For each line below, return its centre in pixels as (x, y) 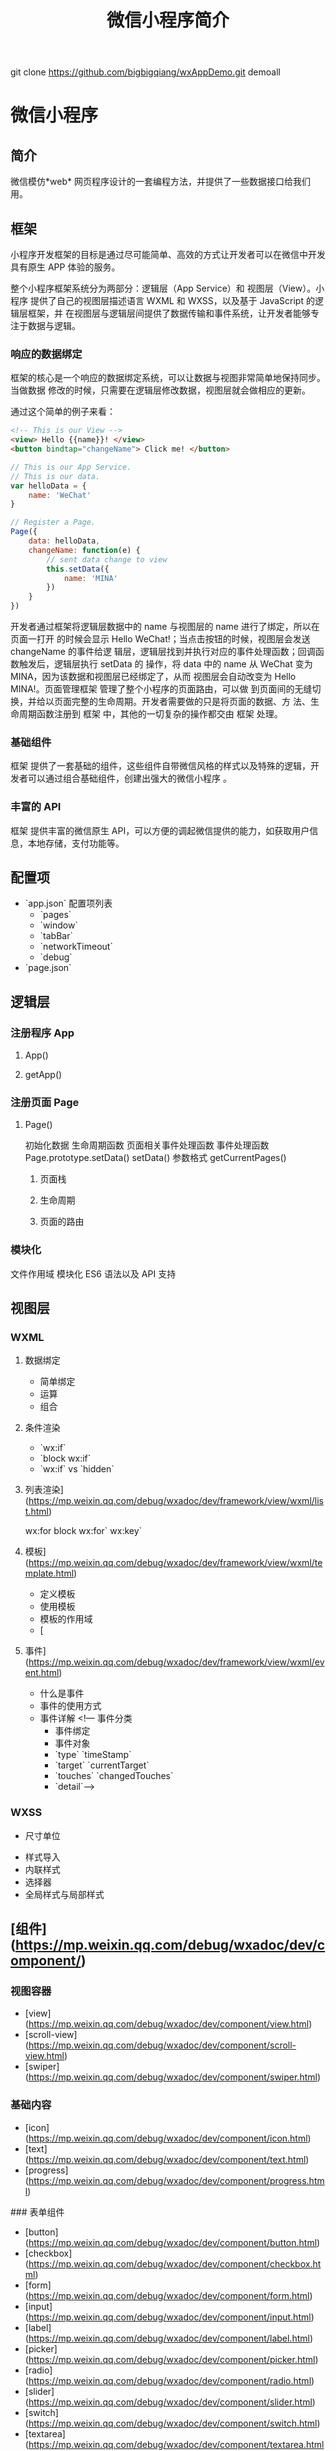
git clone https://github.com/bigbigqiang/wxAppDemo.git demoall (145, 72)
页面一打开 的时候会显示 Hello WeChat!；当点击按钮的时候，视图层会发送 (160, 639)
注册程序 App (42, 1033)
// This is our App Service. (71, 467)
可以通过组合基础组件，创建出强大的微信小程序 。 (129, 778)
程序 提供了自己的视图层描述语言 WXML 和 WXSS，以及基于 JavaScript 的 (162, 300)
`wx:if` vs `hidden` (77, 1469)
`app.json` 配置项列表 (68, 903)
